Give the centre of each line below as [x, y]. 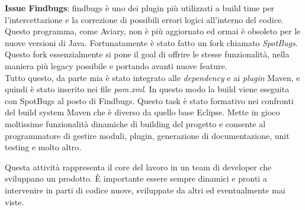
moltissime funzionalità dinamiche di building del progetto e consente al [135, 123]
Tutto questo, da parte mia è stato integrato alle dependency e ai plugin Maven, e [152, 77]
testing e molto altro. [43, 147]
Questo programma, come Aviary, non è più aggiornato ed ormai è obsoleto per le [153, 31]
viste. [15, 201]
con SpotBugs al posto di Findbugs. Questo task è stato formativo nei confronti [149, 100]
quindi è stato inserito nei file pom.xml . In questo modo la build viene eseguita [147, 89]
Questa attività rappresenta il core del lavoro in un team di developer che [138, 167]
